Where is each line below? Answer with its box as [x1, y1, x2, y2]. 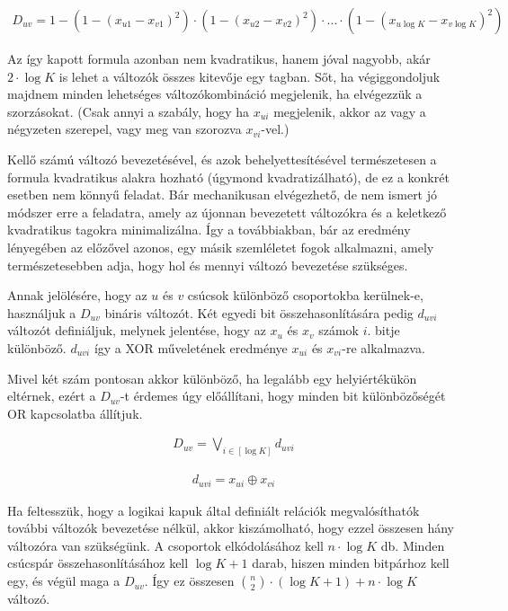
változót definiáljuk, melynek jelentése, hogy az [7, 321, 266, 340]
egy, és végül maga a [7, 571, 120, 590]
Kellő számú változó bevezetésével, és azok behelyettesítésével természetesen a [7, 150, 437, 168]
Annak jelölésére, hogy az [7, 286, 147, 305]
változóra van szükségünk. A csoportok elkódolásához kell [7, 536, 324, 554]
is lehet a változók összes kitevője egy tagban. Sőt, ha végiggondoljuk [58, 66, 441, 85]
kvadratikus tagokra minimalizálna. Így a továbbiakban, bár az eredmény [7, 220, 411, 239]
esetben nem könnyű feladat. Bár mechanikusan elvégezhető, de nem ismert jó [7, 185, 438, 204]
